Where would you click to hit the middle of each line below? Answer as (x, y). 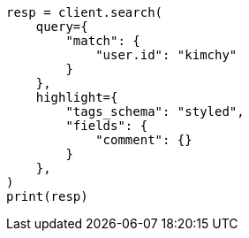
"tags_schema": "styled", (155, 111)
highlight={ (77, 97)
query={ (62, 27)
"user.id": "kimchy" (166, 55)
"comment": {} (144, 140)
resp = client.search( (85, 12)
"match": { (103, 41)
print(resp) (47, 196)
